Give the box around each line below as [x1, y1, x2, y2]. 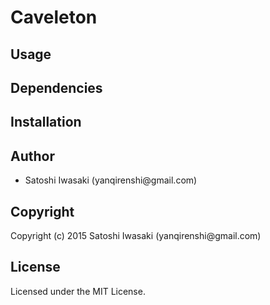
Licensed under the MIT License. [10, 285, 146, 297]
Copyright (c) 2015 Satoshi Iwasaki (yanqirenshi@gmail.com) [10, 229, 262, 241]
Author [10, 147, 55, 165]
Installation [10, 114, 82, 131]
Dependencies [10, 79, 103, 96]
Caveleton [10, 6, 98, 29]
